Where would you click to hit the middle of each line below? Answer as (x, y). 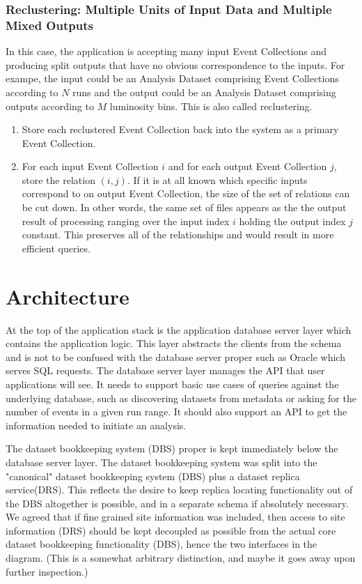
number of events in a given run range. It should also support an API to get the (176, 412)
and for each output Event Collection (247, 166)
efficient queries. (56, 248)
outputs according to (50, 106)
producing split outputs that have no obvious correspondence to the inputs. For (175, 64)
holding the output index (292, 221)
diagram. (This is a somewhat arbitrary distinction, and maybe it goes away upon (181, 558)
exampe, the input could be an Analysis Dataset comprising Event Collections (172, 78)
